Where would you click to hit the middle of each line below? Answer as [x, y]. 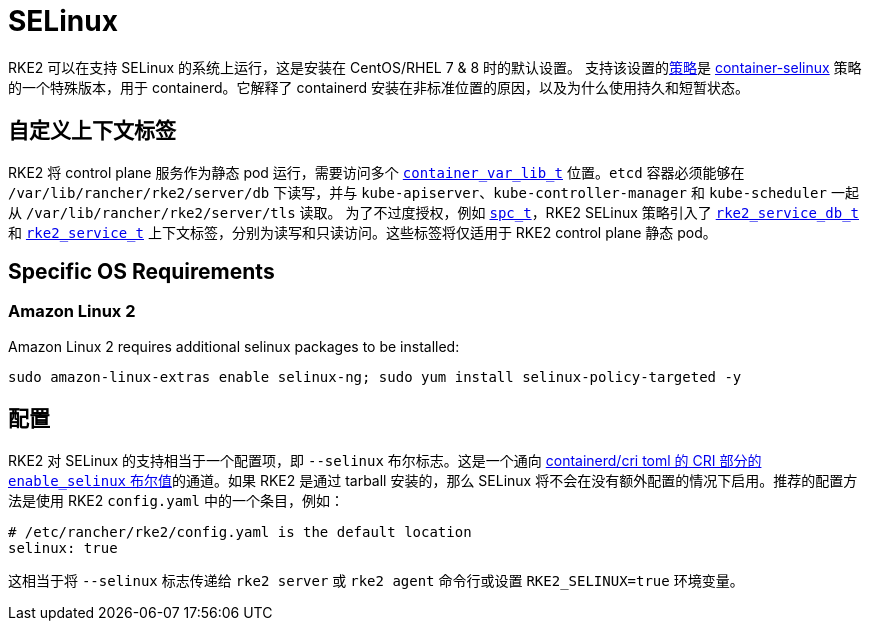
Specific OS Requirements [141, 272]
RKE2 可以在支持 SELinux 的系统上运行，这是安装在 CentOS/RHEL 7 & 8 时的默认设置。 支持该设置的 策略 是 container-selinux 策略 [435, 67]
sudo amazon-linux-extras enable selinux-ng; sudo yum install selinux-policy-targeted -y [375, 376]
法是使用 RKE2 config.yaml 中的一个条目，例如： [176, 500]
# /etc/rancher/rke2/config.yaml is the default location [240, 531]
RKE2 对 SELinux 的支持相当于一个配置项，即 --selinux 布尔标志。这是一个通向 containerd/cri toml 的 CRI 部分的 [385, 460]
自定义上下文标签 [92, 131]
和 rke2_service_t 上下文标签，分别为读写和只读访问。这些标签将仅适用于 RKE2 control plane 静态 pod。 [362, 232]
